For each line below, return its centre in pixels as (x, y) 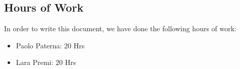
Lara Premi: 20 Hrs (46, 62)
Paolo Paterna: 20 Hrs (50, 45)
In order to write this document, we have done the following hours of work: (121, 28)
